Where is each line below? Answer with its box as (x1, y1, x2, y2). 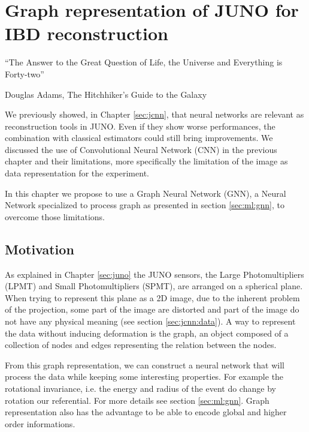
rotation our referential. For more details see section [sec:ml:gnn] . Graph (5, 394, 269, 406)
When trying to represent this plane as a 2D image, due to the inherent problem (5, 291, 300, 304)
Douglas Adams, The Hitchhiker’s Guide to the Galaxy (5, 88, 207, 100)
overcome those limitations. (5, 210, 105, 223)
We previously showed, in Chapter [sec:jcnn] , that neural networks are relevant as (5, 108, 304, 121)
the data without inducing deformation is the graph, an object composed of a (5, 326, 289, 339)
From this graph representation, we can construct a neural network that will (5, 358, 284, 371)
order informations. (5, 417, 75, 430)
